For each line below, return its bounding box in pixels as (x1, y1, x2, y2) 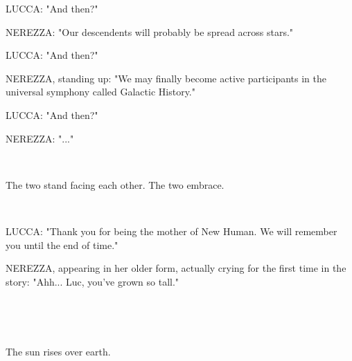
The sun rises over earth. (6, 344, 111, 358)
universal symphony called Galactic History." (6, 84, 195, 99)
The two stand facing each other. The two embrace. (6, 177, 225, 192)
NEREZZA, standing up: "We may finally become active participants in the (6, 71, 326, 85)
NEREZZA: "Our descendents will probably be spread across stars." (6, 24, 294, 39)
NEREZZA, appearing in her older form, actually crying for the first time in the (6, 261, 346, 275)
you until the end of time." (6, 237, 118, 252)
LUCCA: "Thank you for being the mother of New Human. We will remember (6, 223, 337, 238)
